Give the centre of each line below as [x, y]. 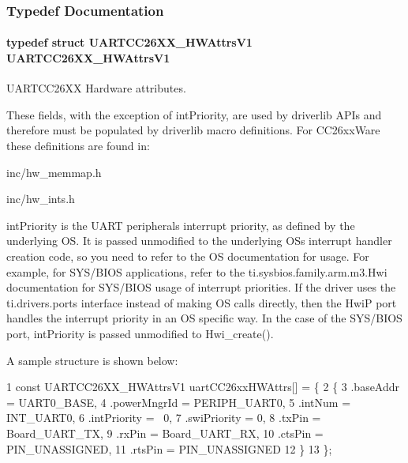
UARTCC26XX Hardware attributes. [96, 88]
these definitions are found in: [78, 146]
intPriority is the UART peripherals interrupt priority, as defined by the [181, 225]
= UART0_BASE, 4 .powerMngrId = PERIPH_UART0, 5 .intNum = [179, 402]
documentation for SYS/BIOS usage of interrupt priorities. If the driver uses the [201, 287]
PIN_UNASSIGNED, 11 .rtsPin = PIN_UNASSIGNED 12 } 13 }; [169, 448]
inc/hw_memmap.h [54, 172]
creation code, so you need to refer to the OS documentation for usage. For [188, 256]
